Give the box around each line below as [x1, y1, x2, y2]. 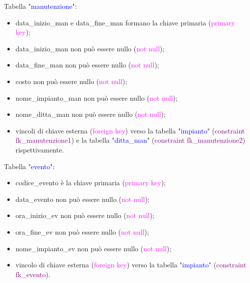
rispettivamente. [15, 144, 64, 154]
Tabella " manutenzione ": [4, 1, 77, 11]
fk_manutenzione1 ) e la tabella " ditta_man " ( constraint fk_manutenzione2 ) [15, 135, 246, 145]
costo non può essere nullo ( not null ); [15, 76, 127, 86]
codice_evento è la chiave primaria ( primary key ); [15, 177, 166, 188]
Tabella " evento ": [4, 161, 55, 171]
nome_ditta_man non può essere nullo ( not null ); [15, 109, 166, 119]
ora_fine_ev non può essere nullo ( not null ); [15, 226, 149, 237]
